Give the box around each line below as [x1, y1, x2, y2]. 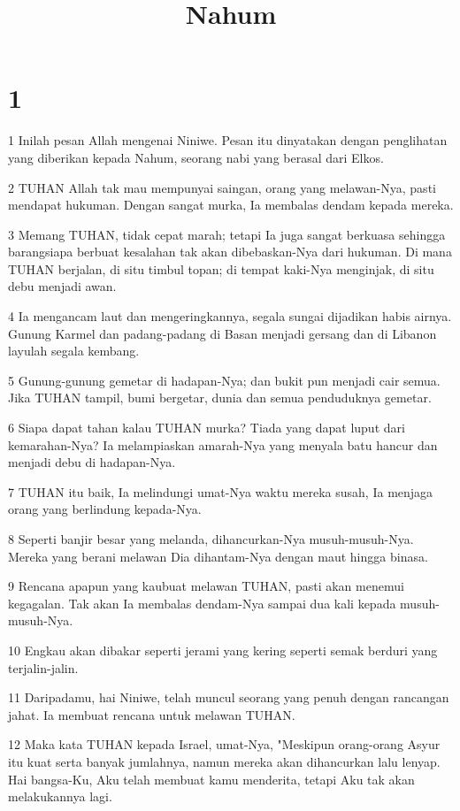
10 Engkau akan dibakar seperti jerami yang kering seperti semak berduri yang [8, 640, 438, 659]
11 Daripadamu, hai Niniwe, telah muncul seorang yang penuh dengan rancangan [8, 688, 449, 707]
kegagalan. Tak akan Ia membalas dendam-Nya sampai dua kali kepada [8, 593, 396, 612]
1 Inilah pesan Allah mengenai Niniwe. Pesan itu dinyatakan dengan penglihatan [8, 131, 448, 149]
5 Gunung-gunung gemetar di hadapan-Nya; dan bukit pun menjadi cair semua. [8, 371, 441, 389]
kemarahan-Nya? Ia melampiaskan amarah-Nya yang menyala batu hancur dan [8, 435, 438, 454]
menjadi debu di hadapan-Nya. [8, 453, 176, 471]
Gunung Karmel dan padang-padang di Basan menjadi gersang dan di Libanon [8, 324, 437, 342]
